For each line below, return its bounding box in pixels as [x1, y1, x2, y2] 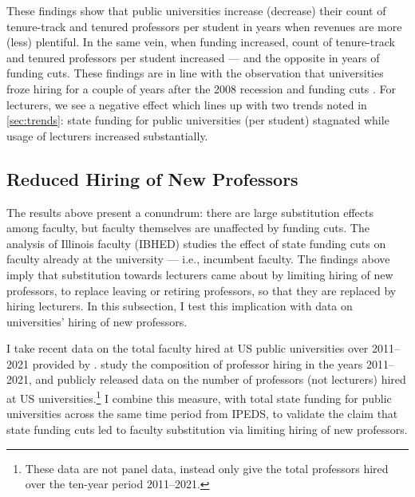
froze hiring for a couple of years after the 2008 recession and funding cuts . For [6, 80, 397, 97]
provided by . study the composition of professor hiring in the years [32, 355, 363, 372]
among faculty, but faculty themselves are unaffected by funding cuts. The [6, 219, 370, 236]
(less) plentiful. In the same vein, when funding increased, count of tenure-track [6, 34, 395, 50]
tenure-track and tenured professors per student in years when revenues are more [6, 18, 402, 34]
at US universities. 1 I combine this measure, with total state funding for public [6, 388, 392, 406]
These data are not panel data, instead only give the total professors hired [25, 460, 389, 476]
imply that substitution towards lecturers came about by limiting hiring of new [6, 266, 393, 282]
